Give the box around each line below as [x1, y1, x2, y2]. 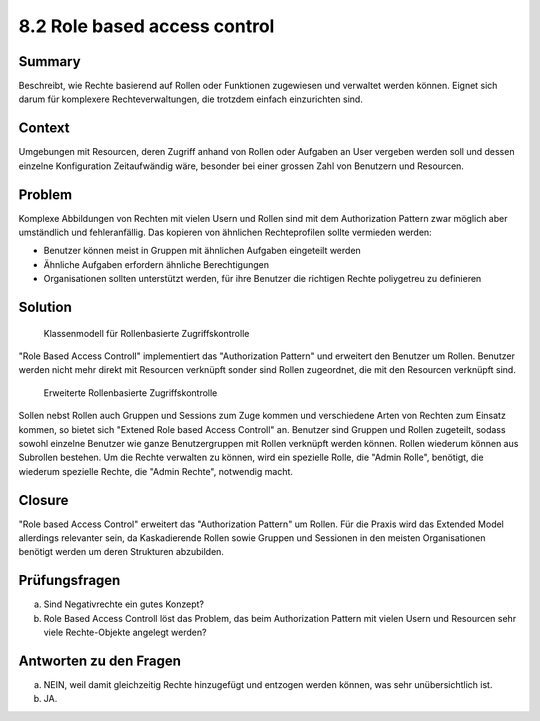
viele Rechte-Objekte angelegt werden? [43, 626, 207, 639]
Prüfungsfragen [18, 572, 121, 589]
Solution [18, 299, 72, 316]
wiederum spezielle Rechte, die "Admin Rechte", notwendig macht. [18, 465, 294, 477]
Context [18, 120, 70, 137]
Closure [18, 491, 69, 509]
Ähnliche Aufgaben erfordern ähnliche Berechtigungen [43, 258, 270, 270]
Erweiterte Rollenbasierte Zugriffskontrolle [43, 386, 218, 399]
